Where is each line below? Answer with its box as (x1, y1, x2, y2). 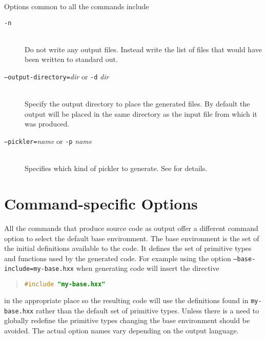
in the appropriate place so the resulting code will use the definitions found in (4, 295, 249, 305)
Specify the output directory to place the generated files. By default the (25, 98, 250, 109)
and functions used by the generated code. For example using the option (4, 252, 231, 263)
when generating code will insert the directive (76, 263, 219, 273)
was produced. (25, 118, 70, 129)
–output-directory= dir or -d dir (4, 71, 109, 82)
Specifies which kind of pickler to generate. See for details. (25, 163, 208, 174)
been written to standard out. (25, 54, 118, 65)
